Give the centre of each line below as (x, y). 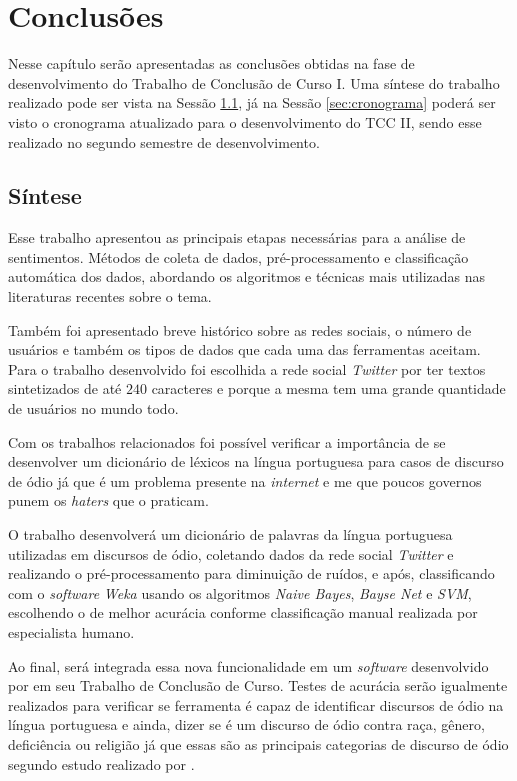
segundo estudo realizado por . (101, 763)
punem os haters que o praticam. (108, 500)
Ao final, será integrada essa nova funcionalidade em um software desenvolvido (248, 665)
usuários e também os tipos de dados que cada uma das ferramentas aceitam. (244, 349)
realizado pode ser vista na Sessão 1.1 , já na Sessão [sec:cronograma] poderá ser (252, 102)
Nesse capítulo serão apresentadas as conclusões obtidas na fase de (211, 63)
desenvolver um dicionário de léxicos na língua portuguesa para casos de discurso (256, 461)
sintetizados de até (65, 388)
